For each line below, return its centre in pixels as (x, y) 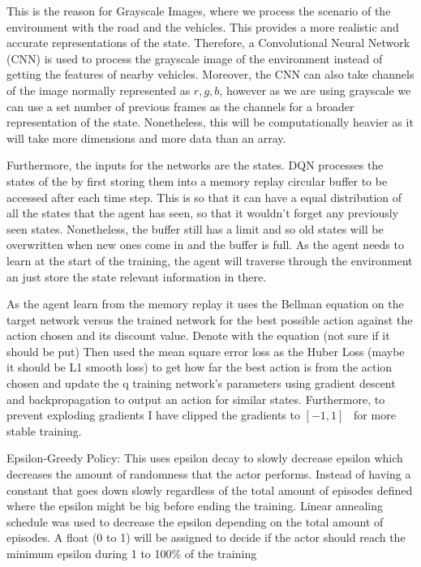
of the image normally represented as (99, 90)
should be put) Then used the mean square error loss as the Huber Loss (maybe (206, 351)
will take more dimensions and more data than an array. (146, 137)
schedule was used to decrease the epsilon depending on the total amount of (195, 521)
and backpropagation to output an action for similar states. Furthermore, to (196, 399)
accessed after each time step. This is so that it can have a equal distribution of (204, 197)
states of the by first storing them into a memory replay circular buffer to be (197, 180)
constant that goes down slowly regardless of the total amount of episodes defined (210, 490)
